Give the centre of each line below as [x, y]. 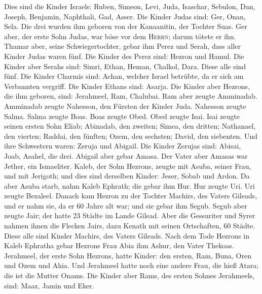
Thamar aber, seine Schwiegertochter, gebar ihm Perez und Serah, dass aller [122, 46]
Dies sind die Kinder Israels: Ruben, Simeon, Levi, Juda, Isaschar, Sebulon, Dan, [130, 6]
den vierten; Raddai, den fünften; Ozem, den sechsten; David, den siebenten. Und [131, 136]
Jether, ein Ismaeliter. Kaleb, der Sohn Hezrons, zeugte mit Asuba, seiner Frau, [128, 166]
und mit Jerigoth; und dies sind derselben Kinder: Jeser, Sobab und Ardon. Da [127, 176]
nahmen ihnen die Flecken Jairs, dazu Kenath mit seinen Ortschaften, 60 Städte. [130, 226]
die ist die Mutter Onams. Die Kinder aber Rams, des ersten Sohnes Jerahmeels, [129, 275]
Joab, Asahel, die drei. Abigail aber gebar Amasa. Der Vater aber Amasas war [126, 155]
